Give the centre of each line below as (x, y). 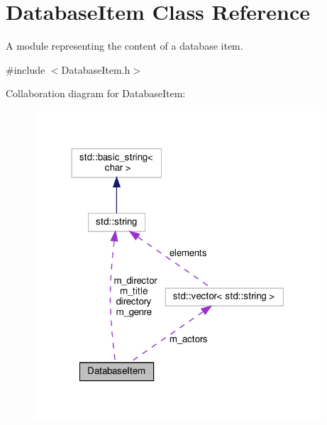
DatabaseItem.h (96, 69)
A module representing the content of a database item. (124, 46)
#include (26, 69)
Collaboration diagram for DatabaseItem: (96, 93)
